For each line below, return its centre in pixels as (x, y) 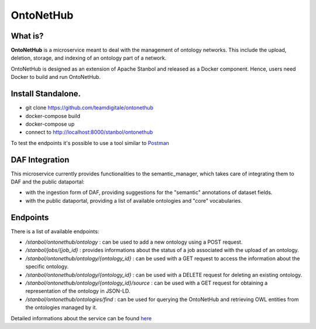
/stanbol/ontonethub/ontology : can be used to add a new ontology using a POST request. (134, 242)
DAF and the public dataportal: (48, 182)
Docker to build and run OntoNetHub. (56, 77)
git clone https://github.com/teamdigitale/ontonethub (90, 108)
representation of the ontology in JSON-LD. (78, 291)
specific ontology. (47, 266)
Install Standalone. (46, 94)
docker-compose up (50, 124)
